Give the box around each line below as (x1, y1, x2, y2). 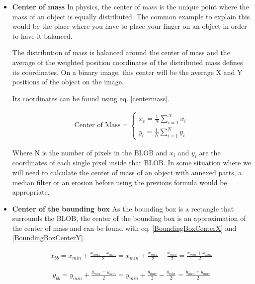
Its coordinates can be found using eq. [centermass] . (12, 93, 170, 103)
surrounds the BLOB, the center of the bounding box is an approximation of (12, 213, 246, 223)
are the (199, 147, 221, 157)
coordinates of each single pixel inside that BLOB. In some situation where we (12, 157, 251, 168)
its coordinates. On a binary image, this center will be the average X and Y (12, 67, 243, 77)
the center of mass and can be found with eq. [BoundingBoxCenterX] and (12, 222, 237, 233)
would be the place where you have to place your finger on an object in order (12, 21, 247, 31)
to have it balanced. (12, 30, 73, 41)
